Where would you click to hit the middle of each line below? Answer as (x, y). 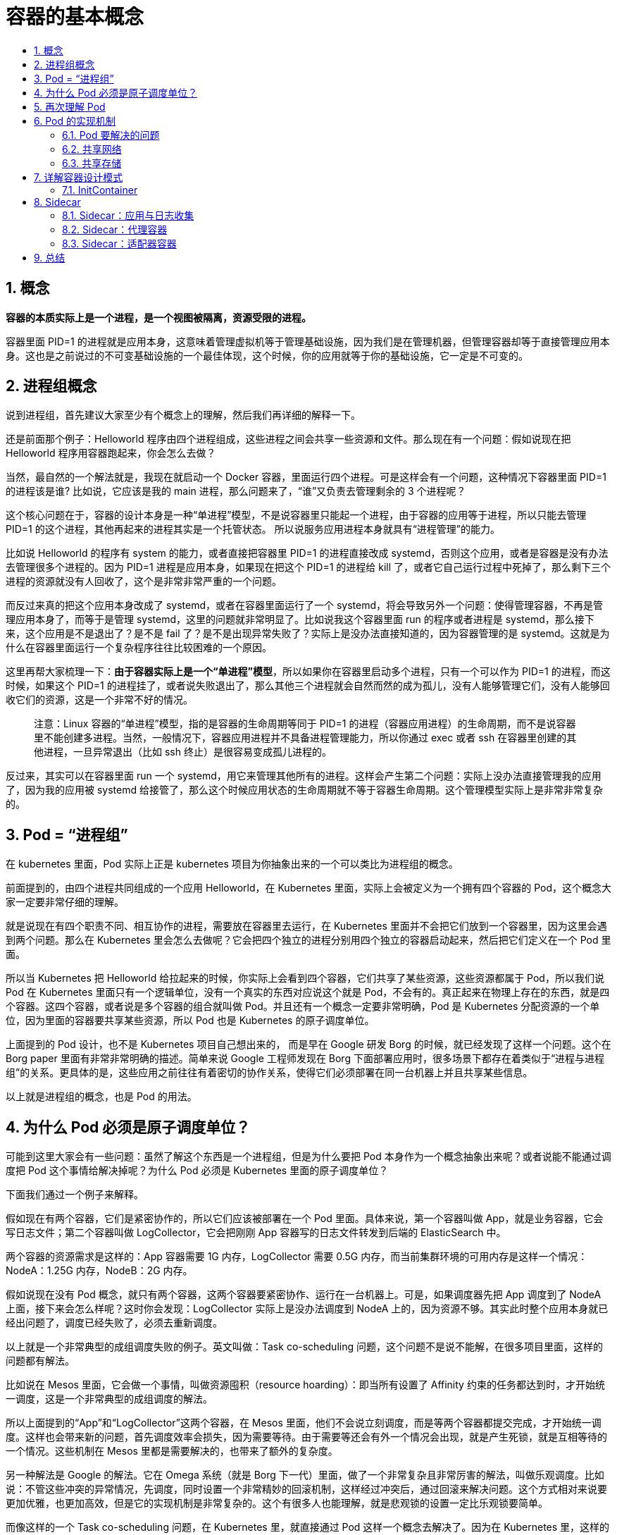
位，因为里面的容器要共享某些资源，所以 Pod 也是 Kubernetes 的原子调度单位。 (190, 1021)
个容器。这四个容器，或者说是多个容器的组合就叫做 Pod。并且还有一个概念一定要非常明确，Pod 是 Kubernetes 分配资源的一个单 (303, 1006)
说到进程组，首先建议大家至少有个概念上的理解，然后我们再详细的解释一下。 (183, 415)
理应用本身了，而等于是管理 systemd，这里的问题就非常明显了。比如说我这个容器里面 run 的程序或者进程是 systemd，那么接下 (300, 619)
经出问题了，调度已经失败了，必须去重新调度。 (114, 1323)
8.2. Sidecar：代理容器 (115, 229)
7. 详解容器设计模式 (79, 177)
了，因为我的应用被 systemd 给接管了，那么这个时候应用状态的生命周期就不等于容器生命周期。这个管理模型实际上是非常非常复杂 (304, 790)
